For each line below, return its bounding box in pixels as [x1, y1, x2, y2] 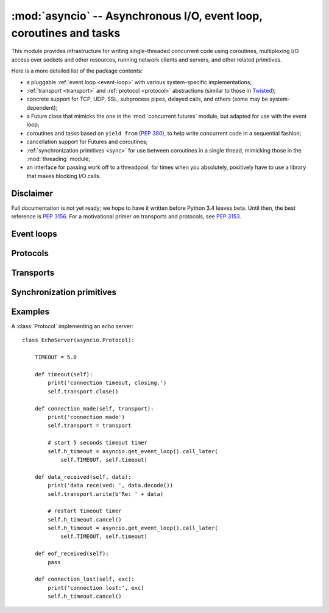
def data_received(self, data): [34, 473, 132, 480]
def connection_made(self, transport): [34, 405, 154, 412]
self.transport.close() [48, 388, 119, 395]
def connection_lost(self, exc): [34, 576, 135, 583]
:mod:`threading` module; [26, 156, 91, 163]
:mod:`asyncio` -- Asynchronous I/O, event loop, [11, 9, 263, 23]
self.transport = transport [48, 422, 132, 429]
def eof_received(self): [34, 550, 109, 557]
